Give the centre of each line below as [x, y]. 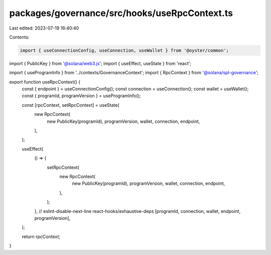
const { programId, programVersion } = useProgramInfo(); [81, 96]
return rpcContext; [41, 236]
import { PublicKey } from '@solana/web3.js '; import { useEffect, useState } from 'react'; [100, 63]
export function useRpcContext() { [45, 82]
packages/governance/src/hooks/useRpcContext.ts [121, 13]
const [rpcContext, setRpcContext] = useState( [71, 105]
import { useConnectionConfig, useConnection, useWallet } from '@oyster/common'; [124, 50]
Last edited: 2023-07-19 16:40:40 [44, 28]
